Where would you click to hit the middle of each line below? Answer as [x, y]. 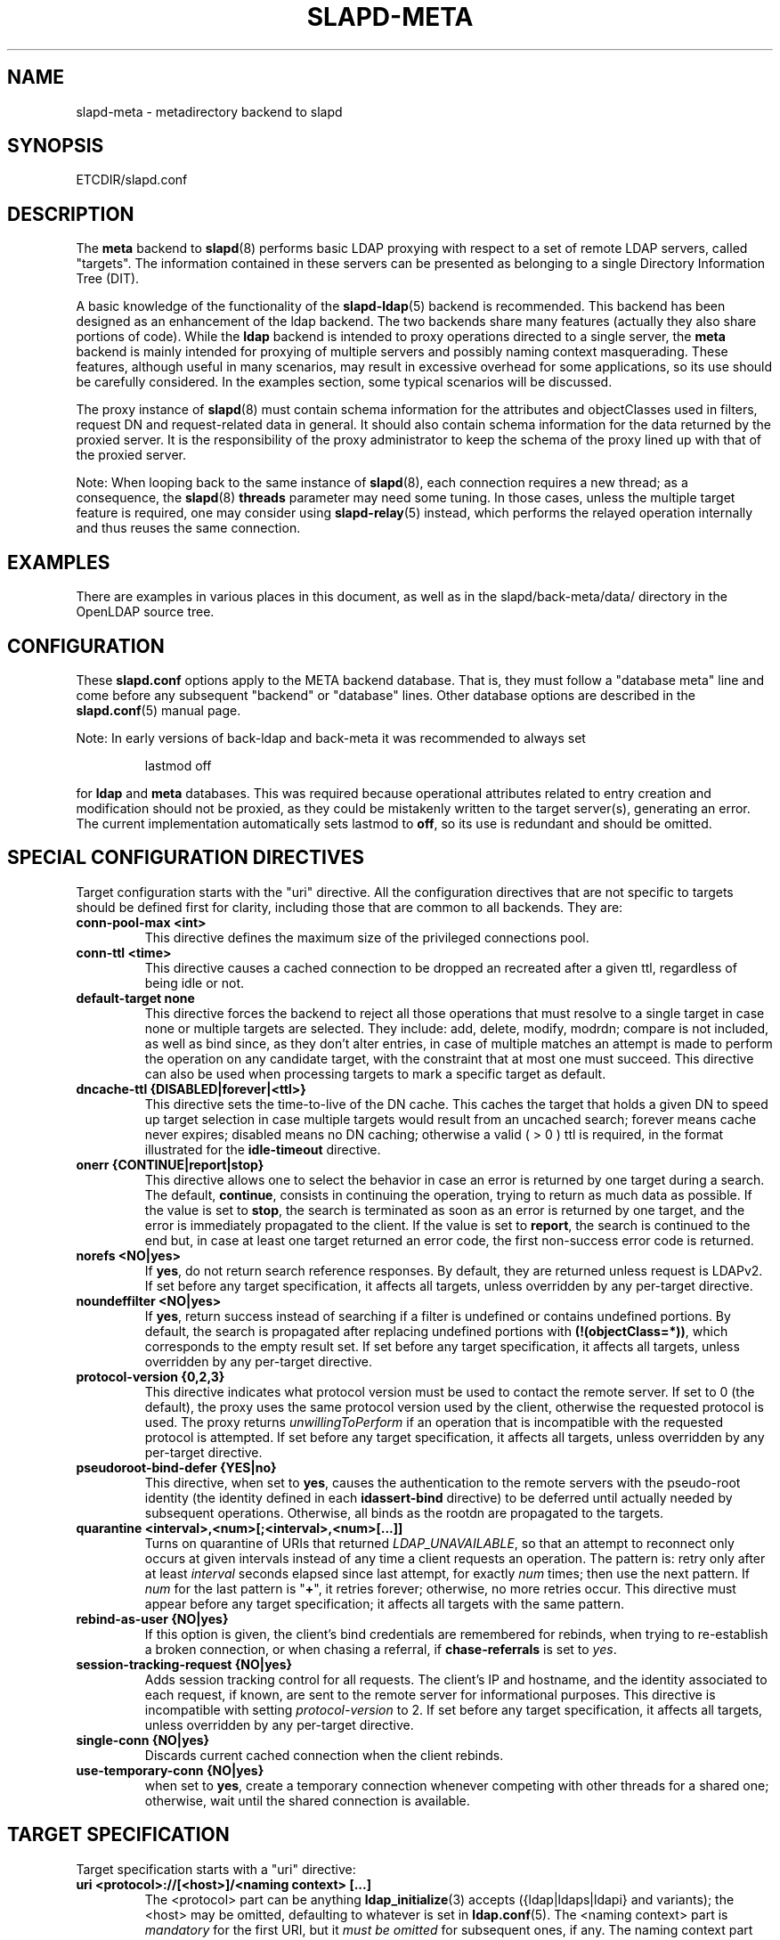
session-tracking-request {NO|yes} [184, 1664]
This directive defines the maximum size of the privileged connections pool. [367, 937]
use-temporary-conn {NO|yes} [170, 1770]
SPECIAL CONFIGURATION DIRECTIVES [186, 858]
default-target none [135, 998]
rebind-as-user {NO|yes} [152, 1618]
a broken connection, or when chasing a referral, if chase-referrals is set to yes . [381, 1649]
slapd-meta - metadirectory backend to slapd [209, 111]
